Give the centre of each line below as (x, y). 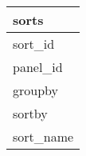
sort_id (34, 44)
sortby (30, 113)
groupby (35, 90)
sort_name (43, 136)
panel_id (38, 67)
